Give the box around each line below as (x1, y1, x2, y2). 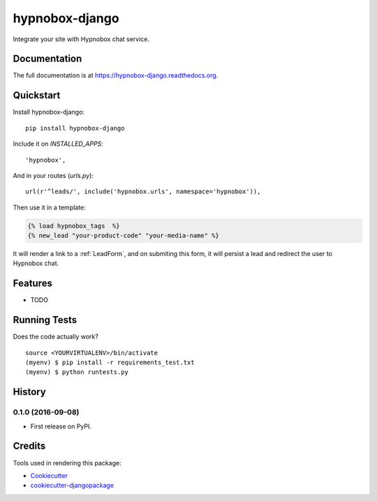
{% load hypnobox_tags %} (27, 222, 120, 230)
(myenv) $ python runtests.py (25, 368, 129, 376)
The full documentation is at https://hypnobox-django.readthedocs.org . (13, 71, 219, 80)
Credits (13, 440, 46, 452)
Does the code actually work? (13, 332, 99, 341)
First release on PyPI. (30, 422, 92, 431)
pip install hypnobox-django (25, 124, 125, 132)
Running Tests (13, 314, 77, 326)
